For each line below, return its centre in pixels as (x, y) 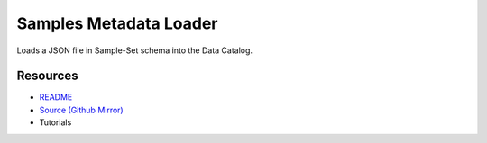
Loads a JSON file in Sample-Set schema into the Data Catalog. (134, 50)
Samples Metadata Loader (117, 23)
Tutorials (55, 122)
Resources (47, 76)
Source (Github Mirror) (81, 110)
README (56, 97)
